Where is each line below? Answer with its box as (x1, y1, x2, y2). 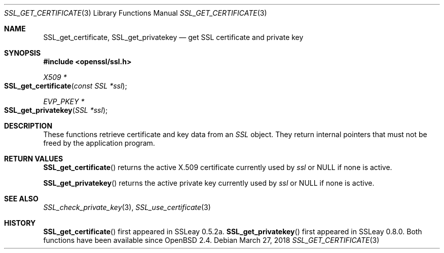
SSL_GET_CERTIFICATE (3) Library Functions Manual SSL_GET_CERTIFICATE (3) (4, 9, 267, 17)
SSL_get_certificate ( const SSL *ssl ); (4, 81, 127, 90)
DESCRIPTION (4, 121, 53, 130)
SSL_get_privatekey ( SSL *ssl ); (4, 106, 108, 114)
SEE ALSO (4, 194, 39, 203)
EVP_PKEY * (43, 97, 85, 106)
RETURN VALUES (4, 154, 63, 163)
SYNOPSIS (4, 49, 41, 57)
